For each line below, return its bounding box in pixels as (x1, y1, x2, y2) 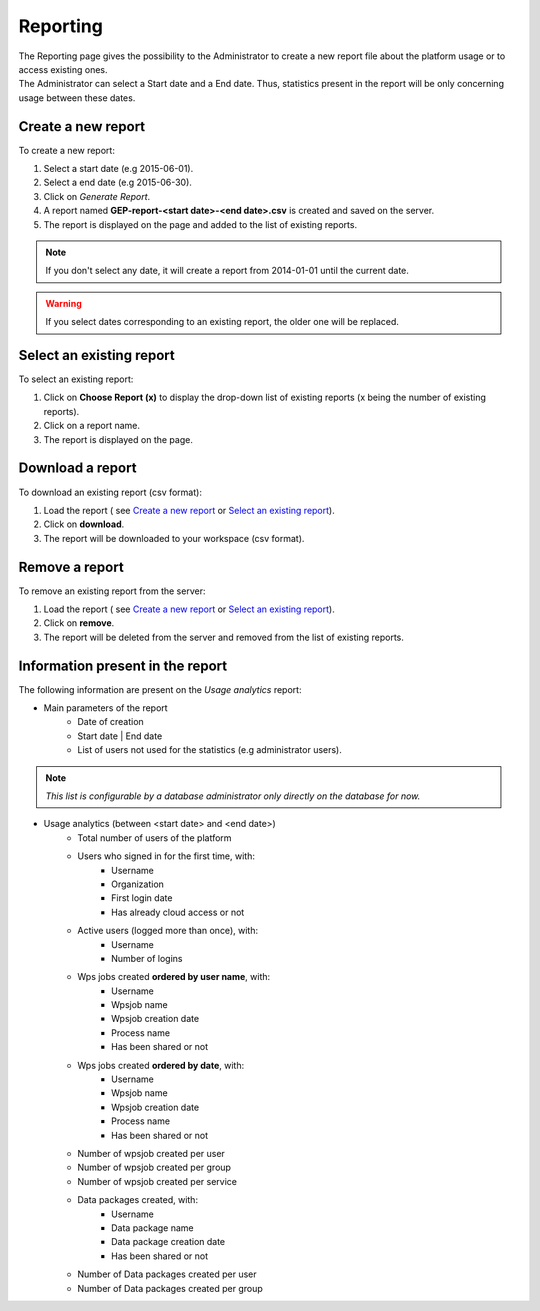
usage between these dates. (18, 91, 136, 104)
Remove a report (18, 558, 124, 575)
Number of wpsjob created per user (77, 1148, 225, 1159)
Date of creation (77, 716, 144, 728)
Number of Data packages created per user (77, 1268, 257, 1280)
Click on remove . (43, 617, 115, 629)
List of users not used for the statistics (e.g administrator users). (77, 744, 342, 756)
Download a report (18, 460, 137, 477)
